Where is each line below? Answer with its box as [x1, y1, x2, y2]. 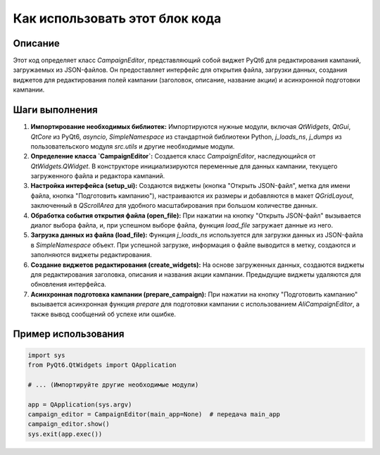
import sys [27, 351, 65, 359]
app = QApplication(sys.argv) [27, 400, 132, 409]
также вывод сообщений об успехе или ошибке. [30, 310, 176, 318]
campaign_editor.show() [27, 420, 110, 428]
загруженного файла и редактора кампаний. [30, 172, 165, 180]
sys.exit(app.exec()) [27, 430, 103, 438]
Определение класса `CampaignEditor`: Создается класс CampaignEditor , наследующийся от [30, 152, 316, 161]
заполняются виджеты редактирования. [30, 251, 152, 259]
